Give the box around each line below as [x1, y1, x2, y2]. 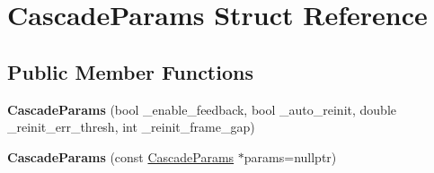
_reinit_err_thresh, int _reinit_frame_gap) [7, 117, 255, 136]
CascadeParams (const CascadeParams [7, 147, 235, 166]
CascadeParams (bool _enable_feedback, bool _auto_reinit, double [7, 99, 396, 118]
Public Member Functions [7, 57, 253, 85]
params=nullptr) [244, 147, 337, 166]
